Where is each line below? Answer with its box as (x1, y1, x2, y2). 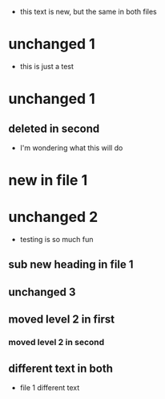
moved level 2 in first (8, 313, 115, 327)
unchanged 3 (8, 285, 76, 298)
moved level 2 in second (8, 337, 105, 348)
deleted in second (8, 121, 100, 135)
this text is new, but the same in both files (19, 7, 158, 16)
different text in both (8, 361, 114, 375)
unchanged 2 (8, 208, 99, 226)
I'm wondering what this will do (19, 142, 123, 152)
